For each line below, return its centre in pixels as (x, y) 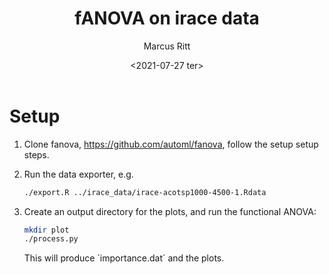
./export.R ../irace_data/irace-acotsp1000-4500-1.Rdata (145, 192)
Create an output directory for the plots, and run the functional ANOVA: (170, 211)
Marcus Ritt (167, 46)
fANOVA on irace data (167, 18)
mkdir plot (46, 230)
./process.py (51, 239)
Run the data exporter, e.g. (78, 174)
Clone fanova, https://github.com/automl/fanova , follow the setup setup (171, 144)
